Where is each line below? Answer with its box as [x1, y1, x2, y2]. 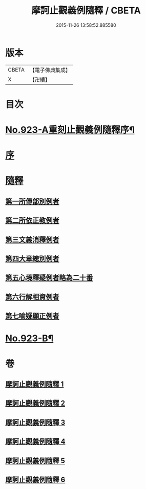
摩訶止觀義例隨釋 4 [5, 437, 66, 446]
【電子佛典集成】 [29, 66, 71, 74]
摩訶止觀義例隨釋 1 [5, 379, 64, 389]
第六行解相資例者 [5, 292, 59, 301]
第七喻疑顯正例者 [5, 312, 59, 321]
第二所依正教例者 [5, 216, 59, 225]
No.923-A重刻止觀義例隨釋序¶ [5, 124, 135, 136]
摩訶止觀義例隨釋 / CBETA [31, 5, 141, 16]
